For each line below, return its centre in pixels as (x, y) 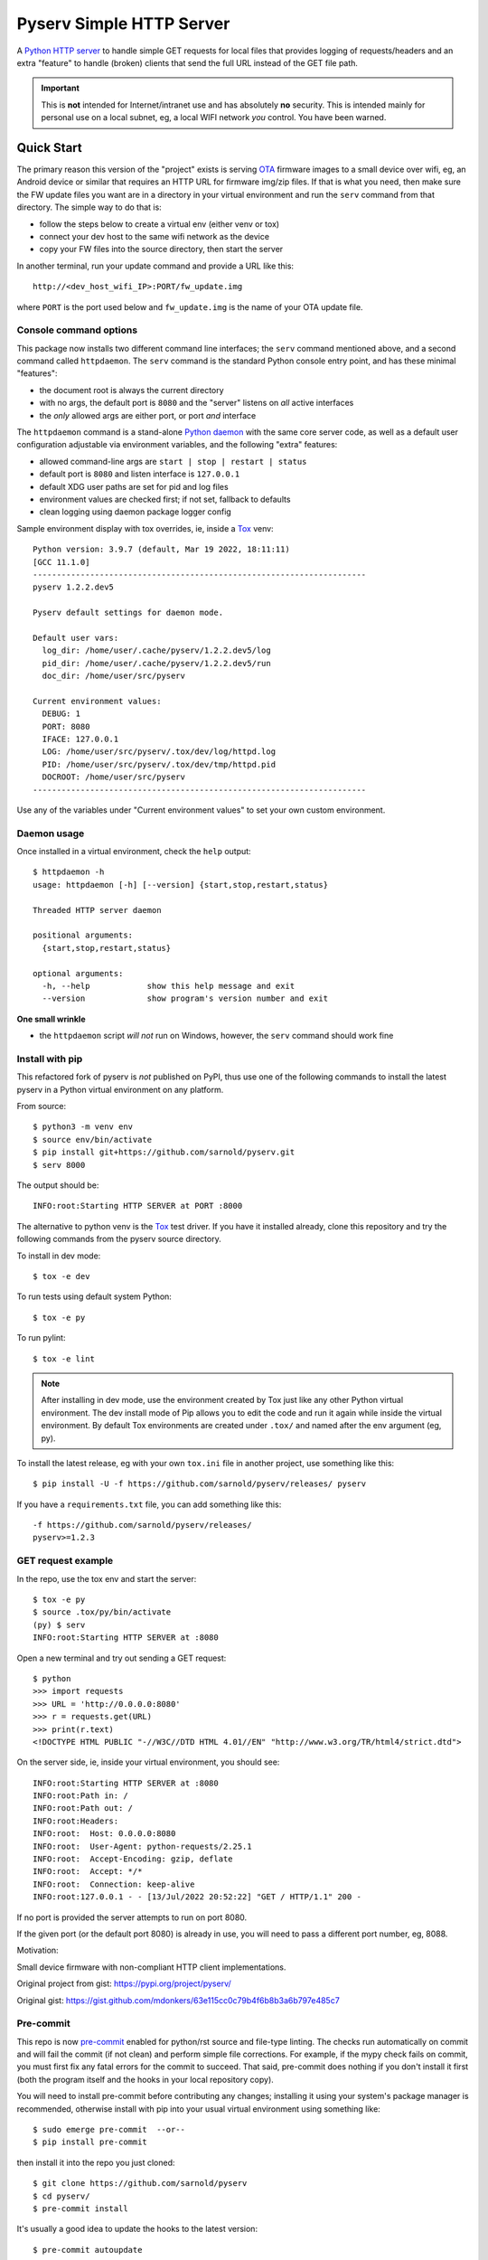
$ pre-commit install (80, 2208)
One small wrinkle (51, 1019)
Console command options (77, 330)
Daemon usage (51, 833)
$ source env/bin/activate (93, 1139)
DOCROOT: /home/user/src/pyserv (113, 777)
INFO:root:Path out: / (83, 1808)
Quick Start (49, 148)
